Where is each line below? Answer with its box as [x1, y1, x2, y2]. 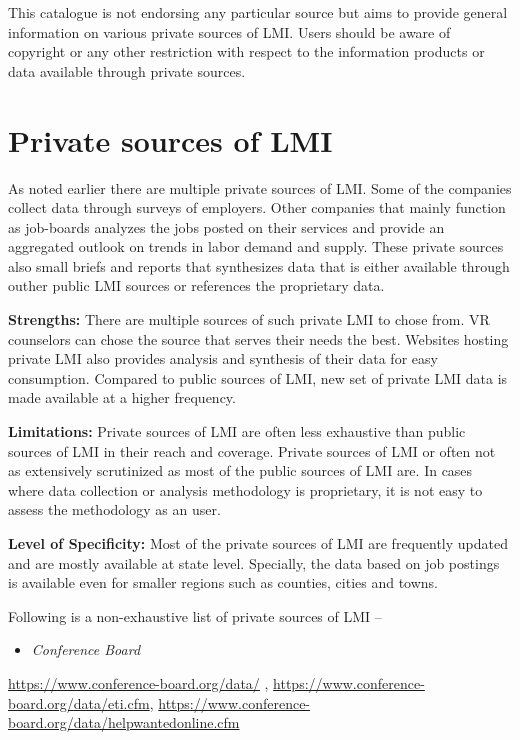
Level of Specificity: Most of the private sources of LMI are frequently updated [8, 533, 508, 553]
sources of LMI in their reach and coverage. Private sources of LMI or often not [8, 440, 496, 461]
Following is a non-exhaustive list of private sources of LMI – [8, 605, 382, 626]
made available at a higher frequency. [8, 387, 236, 408]
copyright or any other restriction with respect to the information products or [8, 41, 485, 62]
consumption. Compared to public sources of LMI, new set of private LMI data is [8, 367, 508, 388]
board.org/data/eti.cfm [8, 692, 150, 713]
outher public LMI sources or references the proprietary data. [8, 275, 385, 296]
